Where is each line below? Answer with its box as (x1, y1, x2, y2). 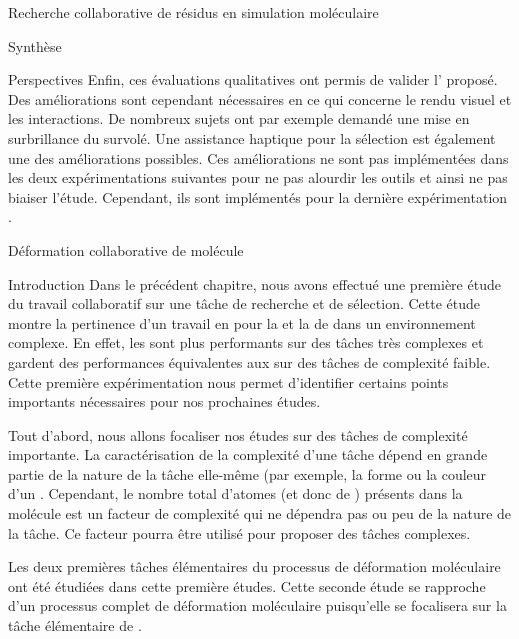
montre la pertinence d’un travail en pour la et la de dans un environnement (8, 312, 476, 333)
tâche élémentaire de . (8, 615, 142, 636)
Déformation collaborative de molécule (8, 239, 244, 260)
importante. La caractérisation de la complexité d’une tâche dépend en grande (8, 444, 488, 465)
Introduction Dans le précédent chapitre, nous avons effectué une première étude (8, 273, 501, 294)
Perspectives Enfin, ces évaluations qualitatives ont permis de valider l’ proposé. (8, 69, 498, 90)
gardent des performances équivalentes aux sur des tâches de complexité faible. (8, 351, 491, 372)
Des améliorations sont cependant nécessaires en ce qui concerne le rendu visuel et (8, 88, 512, 109)
